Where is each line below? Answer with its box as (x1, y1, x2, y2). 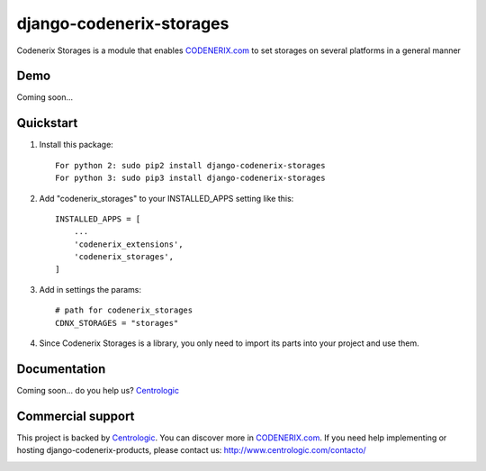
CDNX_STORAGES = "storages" (55, 318, 179, 328)
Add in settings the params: (39, 284, 141, 294)
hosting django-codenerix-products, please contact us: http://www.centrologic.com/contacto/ (16, 445, 366, 456)
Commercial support (16, 408, 135, 423)
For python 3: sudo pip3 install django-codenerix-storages (55, 173, 326, 184)
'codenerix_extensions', (73, 239, 184, 249)
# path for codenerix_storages (55, 305, 193, 315)
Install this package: (39, 140, 114, 150)
